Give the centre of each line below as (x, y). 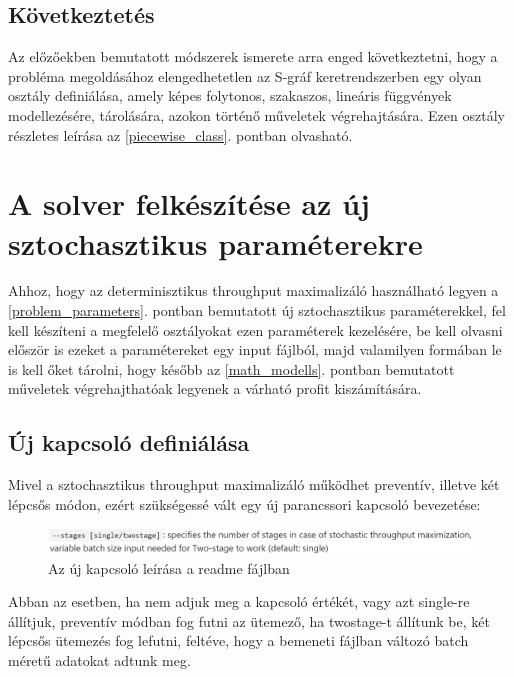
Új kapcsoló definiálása (129, 442)
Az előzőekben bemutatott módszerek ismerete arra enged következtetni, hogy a (253, 56)
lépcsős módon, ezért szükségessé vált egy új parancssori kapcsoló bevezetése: (244, 503)
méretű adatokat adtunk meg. (99, 660)
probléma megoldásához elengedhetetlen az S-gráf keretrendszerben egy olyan (245, 75)
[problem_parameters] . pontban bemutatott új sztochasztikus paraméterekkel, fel (257, 310)
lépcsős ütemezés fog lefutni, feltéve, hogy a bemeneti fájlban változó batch (238, 640)
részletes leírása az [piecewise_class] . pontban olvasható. (180, 134)
